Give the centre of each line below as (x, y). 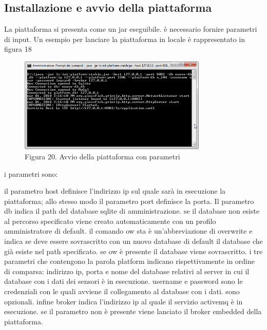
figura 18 (18, 49)
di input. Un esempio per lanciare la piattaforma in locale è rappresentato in (125, 39)
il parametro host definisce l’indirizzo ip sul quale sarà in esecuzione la (115, 191)
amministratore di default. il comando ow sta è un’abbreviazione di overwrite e (128, 231)
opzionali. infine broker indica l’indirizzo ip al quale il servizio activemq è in (123, 301)
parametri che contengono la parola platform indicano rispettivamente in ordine (130, 261)
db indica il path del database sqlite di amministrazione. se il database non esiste (132, 211)
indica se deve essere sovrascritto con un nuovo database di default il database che (133, 241)
